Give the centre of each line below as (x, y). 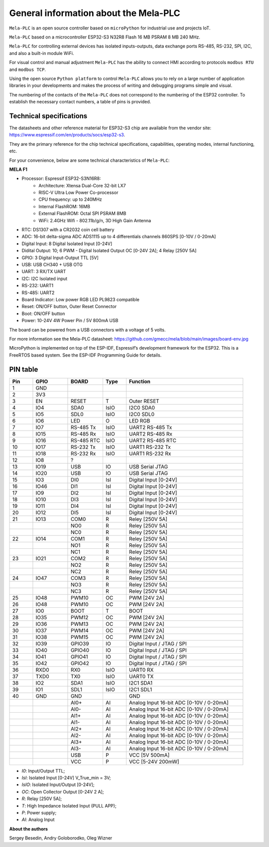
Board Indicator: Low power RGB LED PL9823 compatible (80, 299)
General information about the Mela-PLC (95, 13)
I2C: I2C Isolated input (44, 278)
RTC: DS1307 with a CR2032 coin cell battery (68, 230)
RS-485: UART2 (38, 293)
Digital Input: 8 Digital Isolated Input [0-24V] (67, 243)
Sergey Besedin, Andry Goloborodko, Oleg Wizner (61, 838)
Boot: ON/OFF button (43, 313)
